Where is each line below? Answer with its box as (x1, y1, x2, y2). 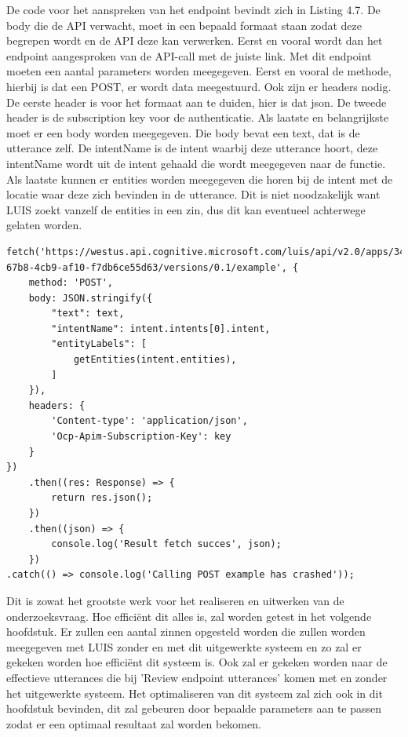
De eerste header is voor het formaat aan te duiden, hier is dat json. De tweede (6, 93, 387, 110)
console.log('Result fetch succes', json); (51, 538, 282, 550)
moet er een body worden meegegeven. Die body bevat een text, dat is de (6, 124, 360, 140)
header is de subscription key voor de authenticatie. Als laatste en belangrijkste (6, 109, 389, 126)
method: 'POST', (28, 277, 114, 289)
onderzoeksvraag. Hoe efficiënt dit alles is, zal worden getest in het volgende (6, 607, 372, 624)
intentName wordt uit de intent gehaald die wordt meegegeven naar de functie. (6, 155, 386, 171)
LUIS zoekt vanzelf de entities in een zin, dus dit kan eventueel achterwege (6, 201, 366, 217)
